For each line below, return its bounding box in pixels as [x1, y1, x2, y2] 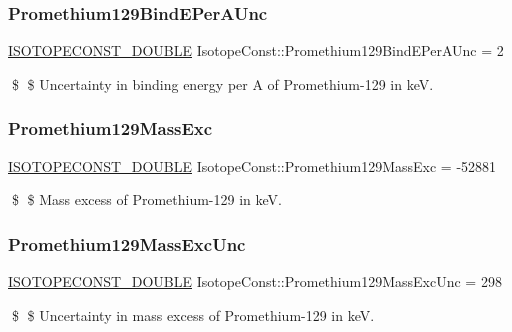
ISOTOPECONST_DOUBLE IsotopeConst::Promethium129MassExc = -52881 [8, 155, 497, 176]
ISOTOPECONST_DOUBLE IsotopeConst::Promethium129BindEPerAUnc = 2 [8, 40, 504, 61]
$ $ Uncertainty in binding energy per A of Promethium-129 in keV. [11, 73, 434, 94]
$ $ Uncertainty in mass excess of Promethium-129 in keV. [11, 304, 375, 325]
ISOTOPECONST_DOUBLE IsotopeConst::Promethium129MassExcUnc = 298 [8, 271, 502, 292]
